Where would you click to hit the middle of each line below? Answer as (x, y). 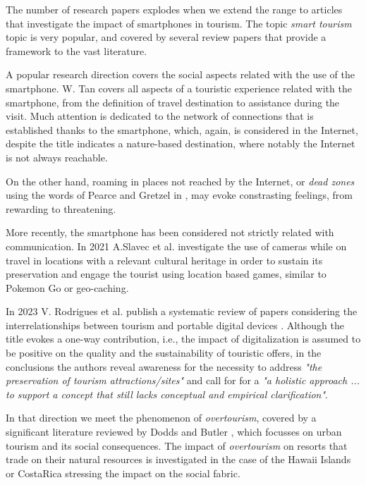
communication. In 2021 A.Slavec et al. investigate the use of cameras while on (176, 246)
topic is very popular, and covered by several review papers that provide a (166, 37)
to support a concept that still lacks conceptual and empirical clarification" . (167, 394)
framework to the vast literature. (77, 50)
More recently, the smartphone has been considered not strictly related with (170, 232)
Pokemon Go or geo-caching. (67, 287)
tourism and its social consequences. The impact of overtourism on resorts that (177, 445)
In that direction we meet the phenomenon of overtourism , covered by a (161, 418)
